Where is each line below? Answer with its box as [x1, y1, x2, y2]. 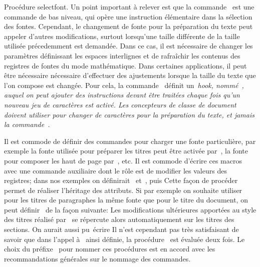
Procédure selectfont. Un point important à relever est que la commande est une [4, 1, 254, 11]
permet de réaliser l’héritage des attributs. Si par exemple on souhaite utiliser [4, 184, 242, 195]
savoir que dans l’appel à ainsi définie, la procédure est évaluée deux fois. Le [4, 233, 245, 244]
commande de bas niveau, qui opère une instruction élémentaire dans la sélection [4, 11, 252, 21]
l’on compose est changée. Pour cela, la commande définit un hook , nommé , [4, 79, 244, 90]
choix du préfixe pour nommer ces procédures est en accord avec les [4, 243, 215, 254]
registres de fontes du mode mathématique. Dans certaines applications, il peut [4, 60, 247, 70]
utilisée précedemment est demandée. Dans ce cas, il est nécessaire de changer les [4, 40, 253, 51]
